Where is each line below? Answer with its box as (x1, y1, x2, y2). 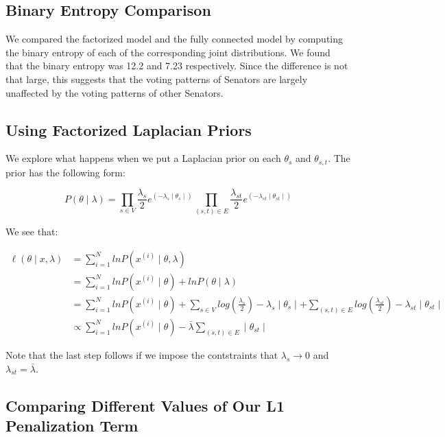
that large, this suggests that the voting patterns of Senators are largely (5, 71, 308, 86)
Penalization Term (5, 414, 139, 436)
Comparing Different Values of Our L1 (5, 394, 285, 416)
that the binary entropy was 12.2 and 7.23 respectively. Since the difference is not (5, 58, 348, 73)
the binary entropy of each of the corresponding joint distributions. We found (5, 45, 330, 59)
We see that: (5, 224, 58, 239)
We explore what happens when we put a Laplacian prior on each (5, 151, 281, 165)
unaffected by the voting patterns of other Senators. (5, 85, 224, 99)
